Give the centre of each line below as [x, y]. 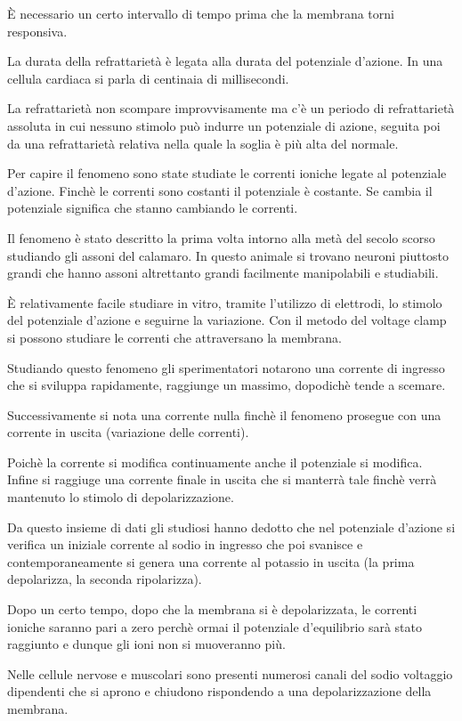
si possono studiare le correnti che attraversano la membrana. [174, 337]
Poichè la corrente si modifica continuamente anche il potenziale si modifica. [215, 462]
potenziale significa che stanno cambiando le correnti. [153, 208]
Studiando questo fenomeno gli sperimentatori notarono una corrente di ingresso [226, 367]
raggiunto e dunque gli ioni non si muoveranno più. [146, 644]
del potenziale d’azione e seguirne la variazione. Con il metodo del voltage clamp [227, 320]
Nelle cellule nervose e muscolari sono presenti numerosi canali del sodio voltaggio [230, 673]
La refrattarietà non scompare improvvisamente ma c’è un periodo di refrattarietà [231, 108]
